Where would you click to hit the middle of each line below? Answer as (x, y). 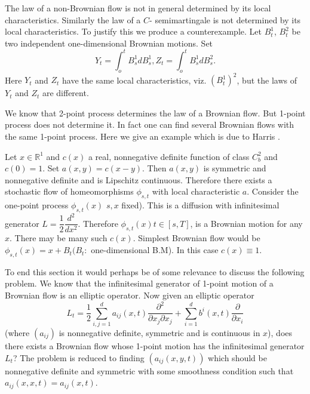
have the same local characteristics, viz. (134, 80)
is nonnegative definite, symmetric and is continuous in (159, 332)
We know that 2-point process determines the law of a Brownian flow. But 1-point (155, 113)
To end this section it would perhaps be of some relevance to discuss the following (155, 271)
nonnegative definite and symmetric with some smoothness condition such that (149, 370)
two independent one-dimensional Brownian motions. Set (109, 43)
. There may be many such (59, 238)
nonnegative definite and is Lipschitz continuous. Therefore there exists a (139, 179)
